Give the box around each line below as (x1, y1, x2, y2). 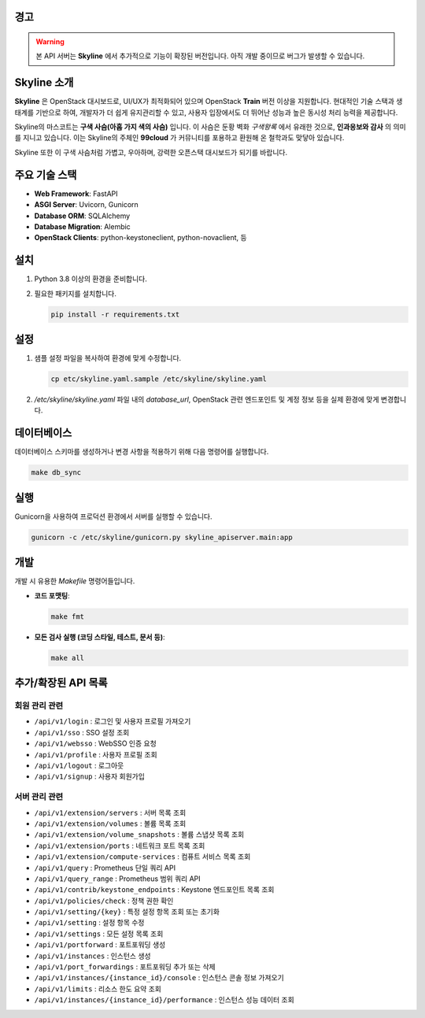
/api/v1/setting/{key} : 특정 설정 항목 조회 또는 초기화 (34, 907, 220, 916)
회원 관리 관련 (14, 701, 64, 712)
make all (50, 653, 85, 662)
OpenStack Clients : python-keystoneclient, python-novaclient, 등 (34, 233, 247, 242)
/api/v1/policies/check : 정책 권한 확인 (34, 896, 174, 905)
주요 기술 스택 (14, 168, 77, 181)
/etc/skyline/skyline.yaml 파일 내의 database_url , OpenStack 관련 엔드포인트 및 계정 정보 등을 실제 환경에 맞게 (34, 394, 379, 405)
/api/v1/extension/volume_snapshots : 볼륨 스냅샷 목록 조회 (34, 830, 245, 839)
